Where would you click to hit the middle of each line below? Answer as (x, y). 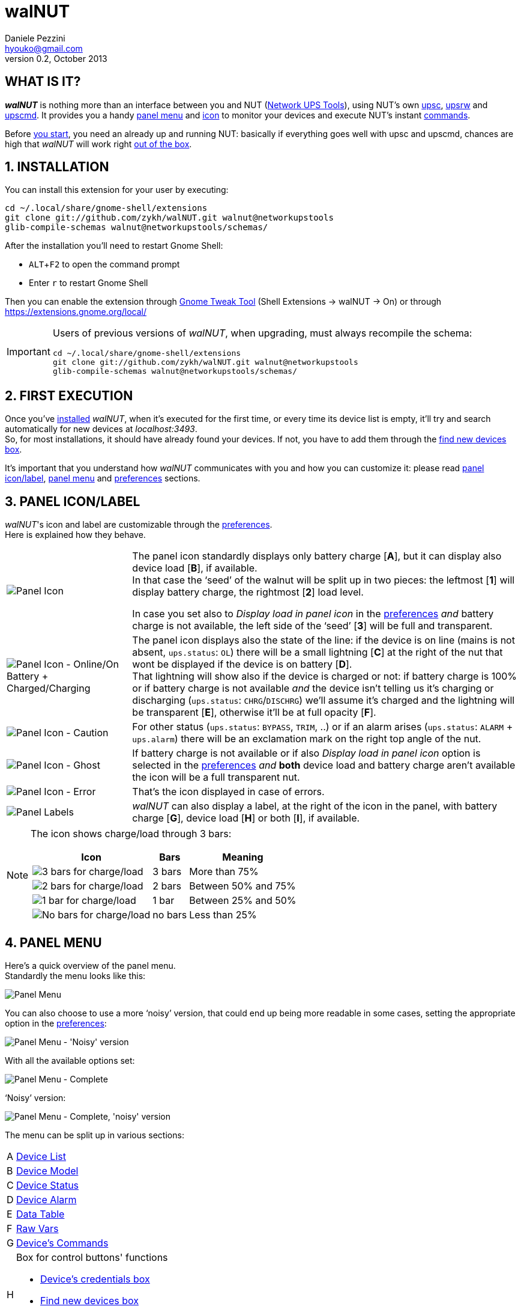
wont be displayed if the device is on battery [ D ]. (242, 664)
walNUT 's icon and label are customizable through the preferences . (139, 525)
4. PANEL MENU (53, 942)
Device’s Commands (62, 1243)
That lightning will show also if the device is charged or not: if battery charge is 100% (325, 676)
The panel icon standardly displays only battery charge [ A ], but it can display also (317, 556)
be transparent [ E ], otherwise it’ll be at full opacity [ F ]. (254, 712)
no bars (170, 915)
